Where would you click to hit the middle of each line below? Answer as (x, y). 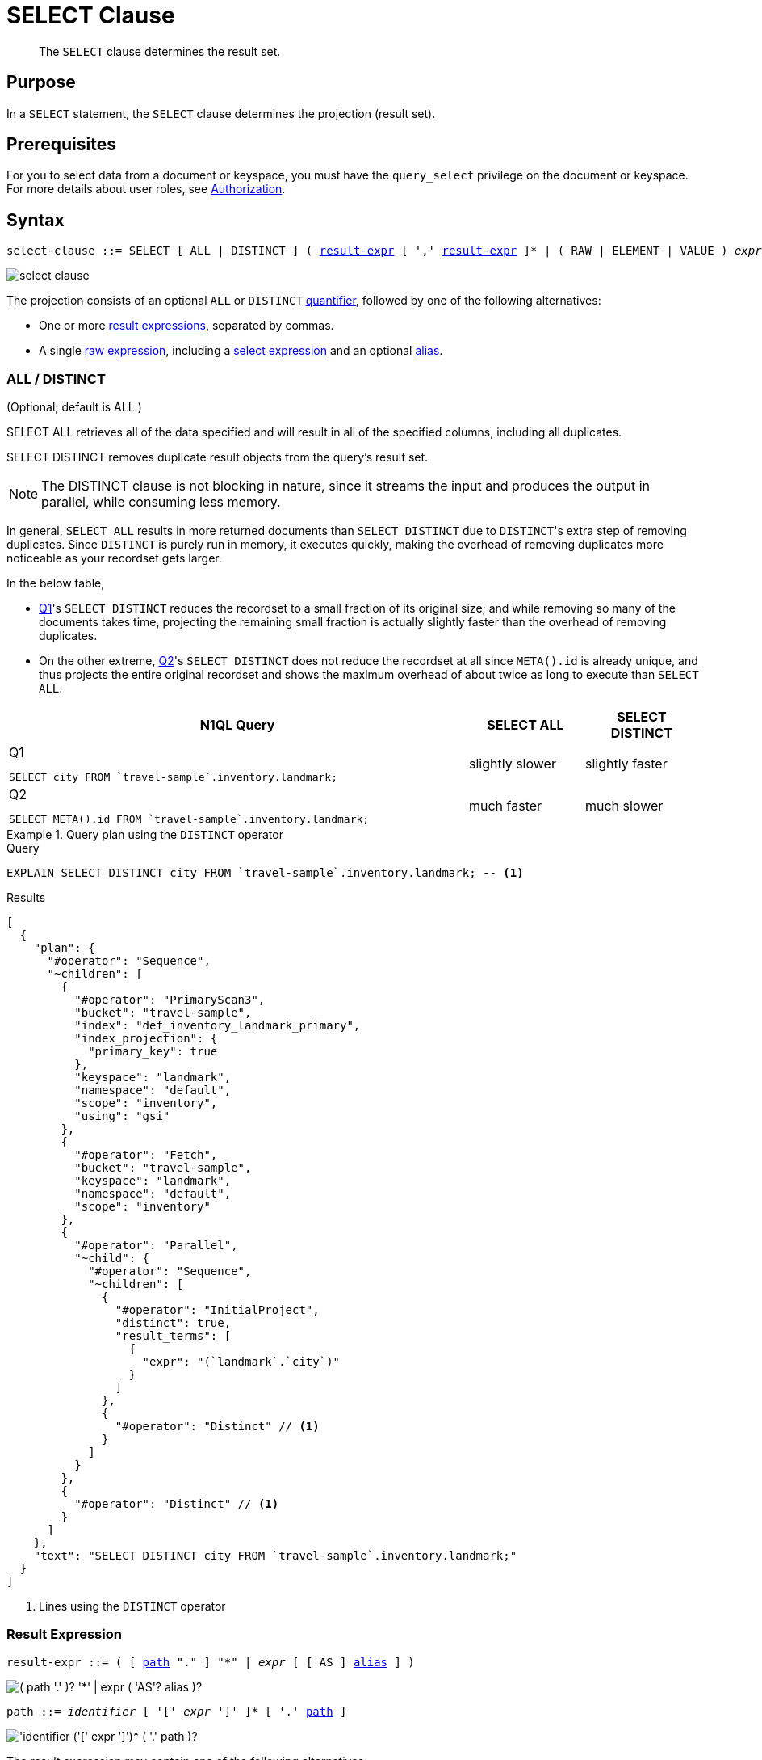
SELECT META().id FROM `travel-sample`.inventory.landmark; (189, 819)
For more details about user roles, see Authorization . (146, 189)
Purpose (41, 82)
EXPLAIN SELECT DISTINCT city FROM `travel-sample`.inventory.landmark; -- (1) (265, 873)
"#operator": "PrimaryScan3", (170, 1000)
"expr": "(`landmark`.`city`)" (241, 1362)
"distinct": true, (173, 1323)
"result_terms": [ (173, 1336)
